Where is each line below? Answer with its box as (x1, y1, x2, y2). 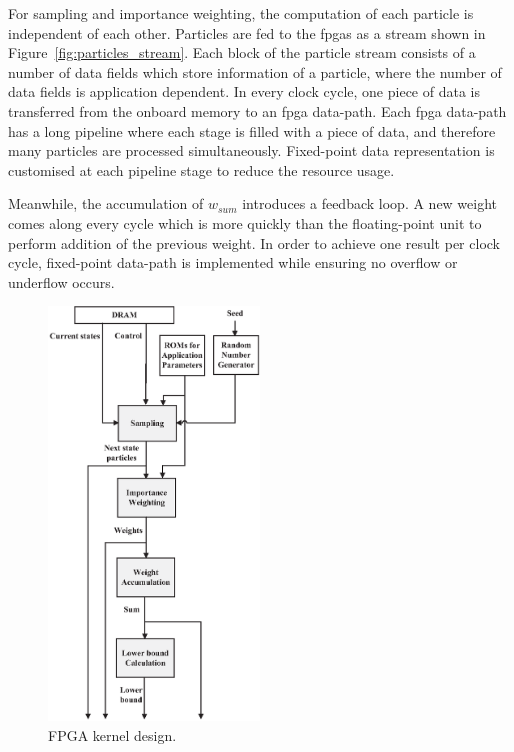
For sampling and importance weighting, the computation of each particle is (8, 3, 474, 23)
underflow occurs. (8, 271, 115, 292)
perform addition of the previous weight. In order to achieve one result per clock (8, 232, 500, 253)
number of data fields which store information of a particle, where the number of (8, 61, 502, 82)
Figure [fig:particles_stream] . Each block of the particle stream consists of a (8, 42, 476, 63)
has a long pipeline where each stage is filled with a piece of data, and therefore (8, 120, 496, 141)
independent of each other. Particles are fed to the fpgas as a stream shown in (8, 22, 486, 43)
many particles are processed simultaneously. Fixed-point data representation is (8, 140, 495, 161)
